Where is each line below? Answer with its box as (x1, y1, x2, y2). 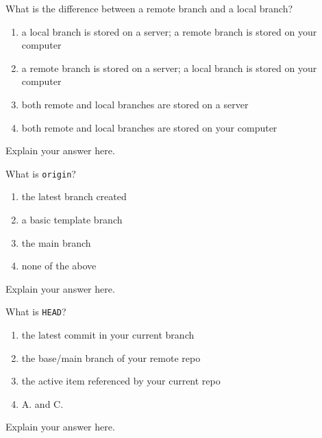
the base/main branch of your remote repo (21, 350, 201, 365)
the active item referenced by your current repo (21, 374, 221, 388)
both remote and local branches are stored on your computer (21, 120, 277, 134)
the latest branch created (21, 189, 127, 204)
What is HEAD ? (5, 304, 66, 319)
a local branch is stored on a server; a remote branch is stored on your (21, 24, 317, 38)
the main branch (21, 235, 91, 250)
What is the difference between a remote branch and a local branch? (5, 1, 293, 15)
